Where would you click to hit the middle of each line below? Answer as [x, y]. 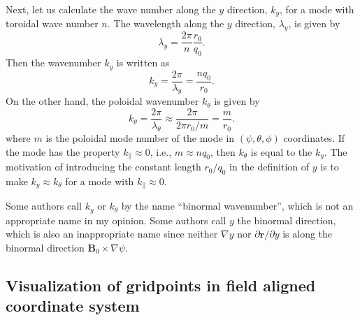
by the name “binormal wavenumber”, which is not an [237, 206]
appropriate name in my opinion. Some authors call [116, 220]
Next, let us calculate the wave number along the [111, 9]
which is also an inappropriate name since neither [112, 234]
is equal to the [281, 151]
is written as [143, 63]
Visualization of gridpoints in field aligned [161, 285]
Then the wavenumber [53, 63]
